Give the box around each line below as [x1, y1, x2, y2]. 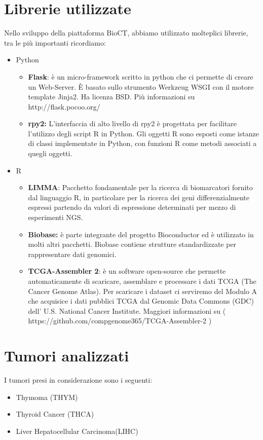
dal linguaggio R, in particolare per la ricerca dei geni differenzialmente [28, 192, 249, 202]
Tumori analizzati [4, 345, 129, 366]
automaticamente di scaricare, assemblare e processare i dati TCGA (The [28, 276, 256, 286]
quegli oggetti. [28, 148, 72, 159]
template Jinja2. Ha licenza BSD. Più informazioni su [28, 91, 195, 102]
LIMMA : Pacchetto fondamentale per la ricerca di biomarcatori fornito [28, 182, 253, 193]
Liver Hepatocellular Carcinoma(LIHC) [16, 425, 138, 436]
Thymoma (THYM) [16, 391, 78, 402]
